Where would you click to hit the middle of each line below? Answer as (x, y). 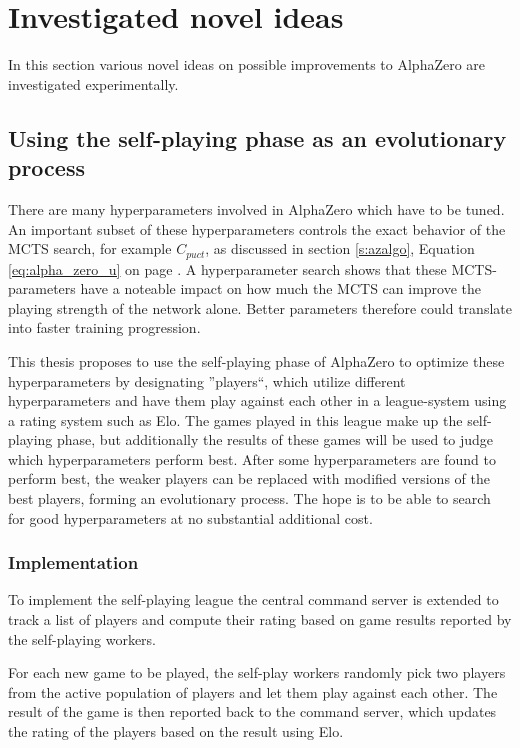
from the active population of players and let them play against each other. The (253, 691)
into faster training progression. (104, 327)
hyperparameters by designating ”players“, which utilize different (207, 380)
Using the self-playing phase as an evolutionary (257, 137)
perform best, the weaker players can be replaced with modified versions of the (249, 478)
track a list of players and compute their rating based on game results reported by (260, 619)
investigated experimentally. (93, 83)
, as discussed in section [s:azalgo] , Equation (340, 248)
